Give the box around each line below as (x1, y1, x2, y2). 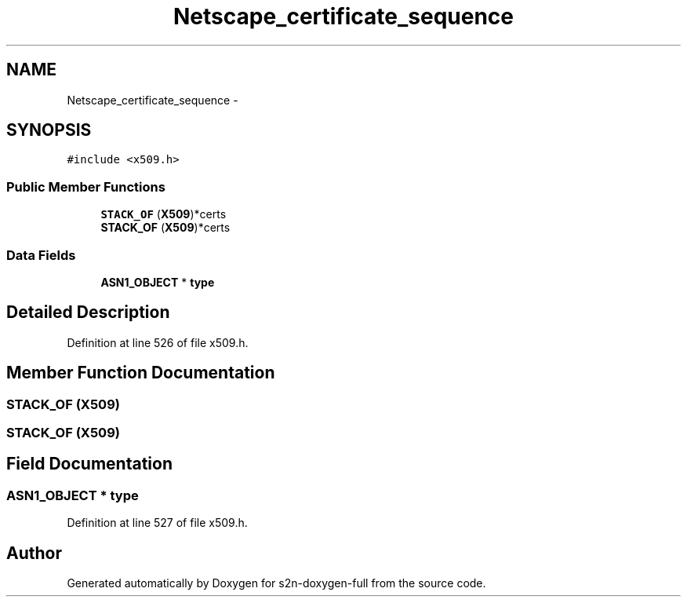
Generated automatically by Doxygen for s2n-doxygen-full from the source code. (67, 576, 486, 590)
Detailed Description (6, 302, 170, 323)
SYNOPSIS (6, 120, 92, 141)
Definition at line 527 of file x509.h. (67, 516, 248, 530)
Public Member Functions (6, 178, 165, 195)
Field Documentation (6, 454, 173, 474)
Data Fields (6, 247, 76, 263)
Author (6, 543, 62, 563)
